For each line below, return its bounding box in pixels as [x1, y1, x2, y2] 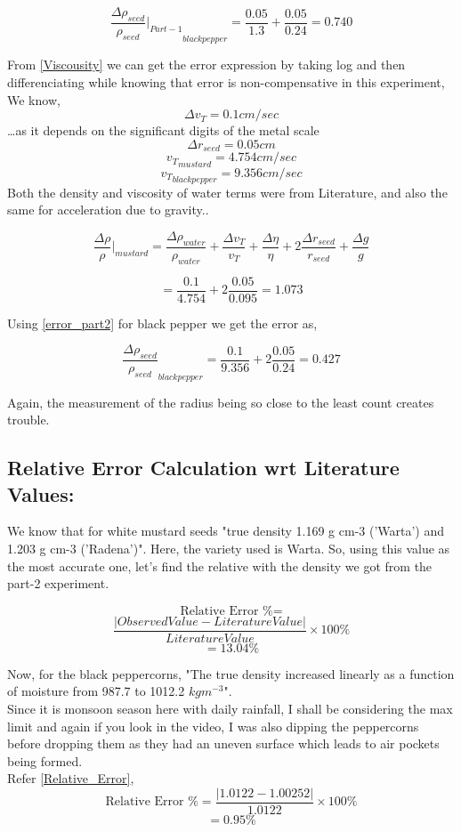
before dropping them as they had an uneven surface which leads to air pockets [7, 734, 440, 753]
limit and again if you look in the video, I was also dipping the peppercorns [7, 716, 419, 735]
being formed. [7, 751, 83, 770]
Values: [7, 480, 75, 507]
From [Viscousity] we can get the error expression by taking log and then [7, 55, 406, 74]
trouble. [7, 410, 50, 429]
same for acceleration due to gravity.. [7, 200, 209, 219]
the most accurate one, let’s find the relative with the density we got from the [7, 556, 433, 575]
